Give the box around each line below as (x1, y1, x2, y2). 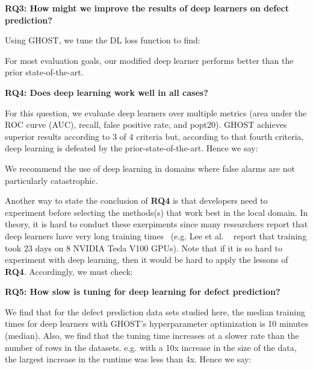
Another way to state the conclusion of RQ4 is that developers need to (5, 194, 268, 207)
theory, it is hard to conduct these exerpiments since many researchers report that (5, 218, 308, 230)
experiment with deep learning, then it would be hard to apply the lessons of (5, 253, 288, 266)
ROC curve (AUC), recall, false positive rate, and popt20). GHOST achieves (5, 118, 287, 131)
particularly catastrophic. (5, 174, 98, 186)
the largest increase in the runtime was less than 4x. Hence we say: (5, 353, 252, 365)
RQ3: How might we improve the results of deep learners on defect (5, 2, 290, 14)
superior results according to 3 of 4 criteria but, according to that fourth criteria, (5, 130, 304, 142)
